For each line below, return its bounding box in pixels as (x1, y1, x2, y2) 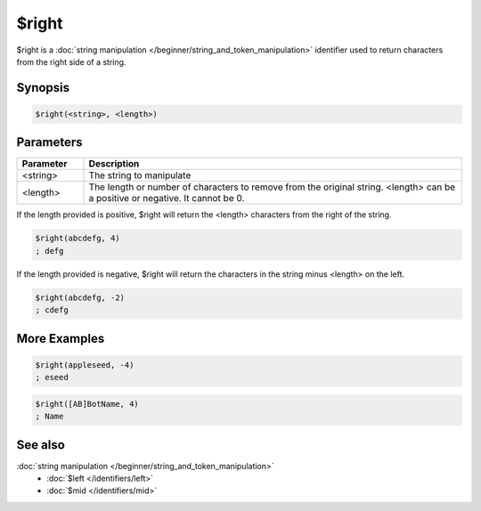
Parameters (16, 134, 83, 150)
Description (88, 158, 140, 170)
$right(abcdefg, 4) (35, 233, 120, 244)
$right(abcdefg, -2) (35, 292, 125, 303)
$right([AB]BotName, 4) (35, 399, 140, 409)
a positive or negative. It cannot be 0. (88, 192, 245, 205)
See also (16, 437, 66, 452)
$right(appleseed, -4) (35, 360, 135, 369)
